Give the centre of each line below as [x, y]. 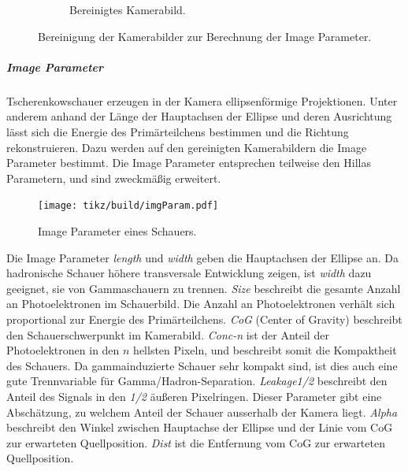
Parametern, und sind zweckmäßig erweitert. [114, 178]
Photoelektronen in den [63, 350]
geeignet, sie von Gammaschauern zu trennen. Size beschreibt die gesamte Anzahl [204, 288]
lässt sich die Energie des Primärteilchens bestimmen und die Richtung [178, 131]
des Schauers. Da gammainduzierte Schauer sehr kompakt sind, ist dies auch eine [202, 365]
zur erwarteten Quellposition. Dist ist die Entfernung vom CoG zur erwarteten [196, 442]
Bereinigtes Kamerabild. [128, 9]
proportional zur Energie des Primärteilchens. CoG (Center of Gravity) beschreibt [204, 319]
